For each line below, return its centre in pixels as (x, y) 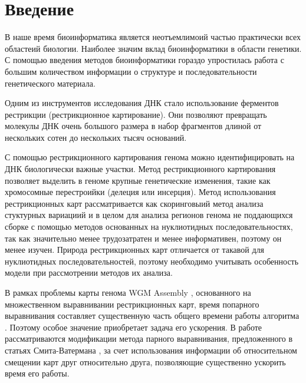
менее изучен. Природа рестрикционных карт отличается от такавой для (134, 250)
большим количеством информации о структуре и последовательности (131, 71)
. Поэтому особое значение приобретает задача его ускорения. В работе (134, 327)
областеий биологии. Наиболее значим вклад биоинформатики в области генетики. (153, 48)
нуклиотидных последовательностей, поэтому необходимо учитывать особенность (152, 261)
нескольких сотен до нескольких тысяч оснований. (96, 137)
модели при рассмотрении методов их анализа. (89, 273)
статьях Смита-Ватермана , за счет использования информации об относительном (151, 350)
